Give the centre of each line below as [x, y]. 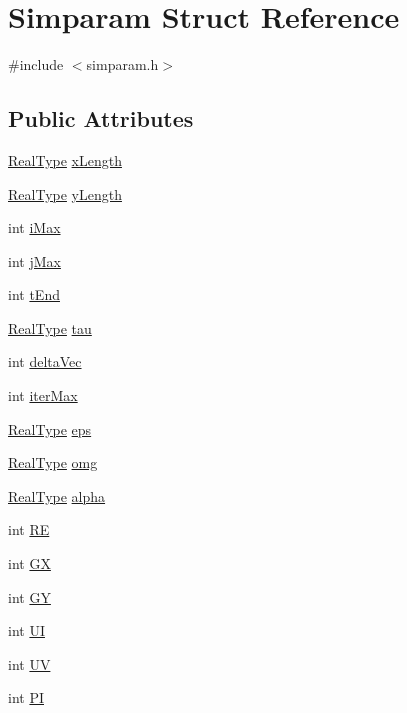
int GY [29, 596]
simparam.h [122, 64]
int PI [26, 697]
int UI [26, 630]
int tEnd [34, 294]
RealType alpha [57, 495]
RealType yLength [65, 193]
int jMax [34, 260]
